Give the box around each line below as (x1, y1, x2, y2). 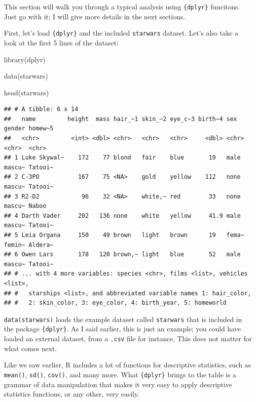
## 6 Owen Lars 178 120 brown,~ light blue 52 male (4, 251, 241, 258)
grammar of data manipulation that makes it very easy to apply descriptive (4, 379, 232, 389)
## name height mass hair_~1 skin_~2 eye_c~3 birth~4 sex (4, 115, 237, 122)
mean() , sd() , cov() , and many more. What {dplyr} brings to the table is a (4, 369, 236, 379)
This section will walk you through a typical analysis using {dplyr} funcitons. (4, 1, 240, 11)
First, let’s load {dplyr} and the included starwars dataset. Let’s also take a (4, 28, 238, 38)
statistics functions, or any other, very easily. (4, 389, 140, 399)
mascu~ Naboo (4, 202, 46, 210)
